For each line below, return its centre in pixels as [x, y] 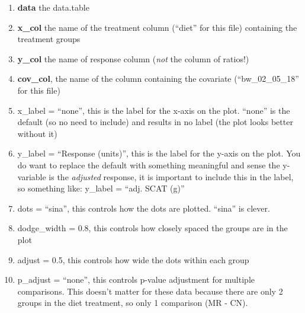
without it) [37, 133]
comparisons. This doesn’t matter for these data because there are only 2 [150, 291]
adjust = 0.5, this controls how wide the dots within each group [133, 259]
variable [32, 176]
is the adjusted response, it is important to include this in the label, [171, 176]
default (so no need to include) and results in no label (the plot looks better [155, 122]
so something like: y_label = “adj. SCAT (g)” [101, 188]
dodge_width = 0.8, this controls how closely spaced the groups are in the [152, 228]
